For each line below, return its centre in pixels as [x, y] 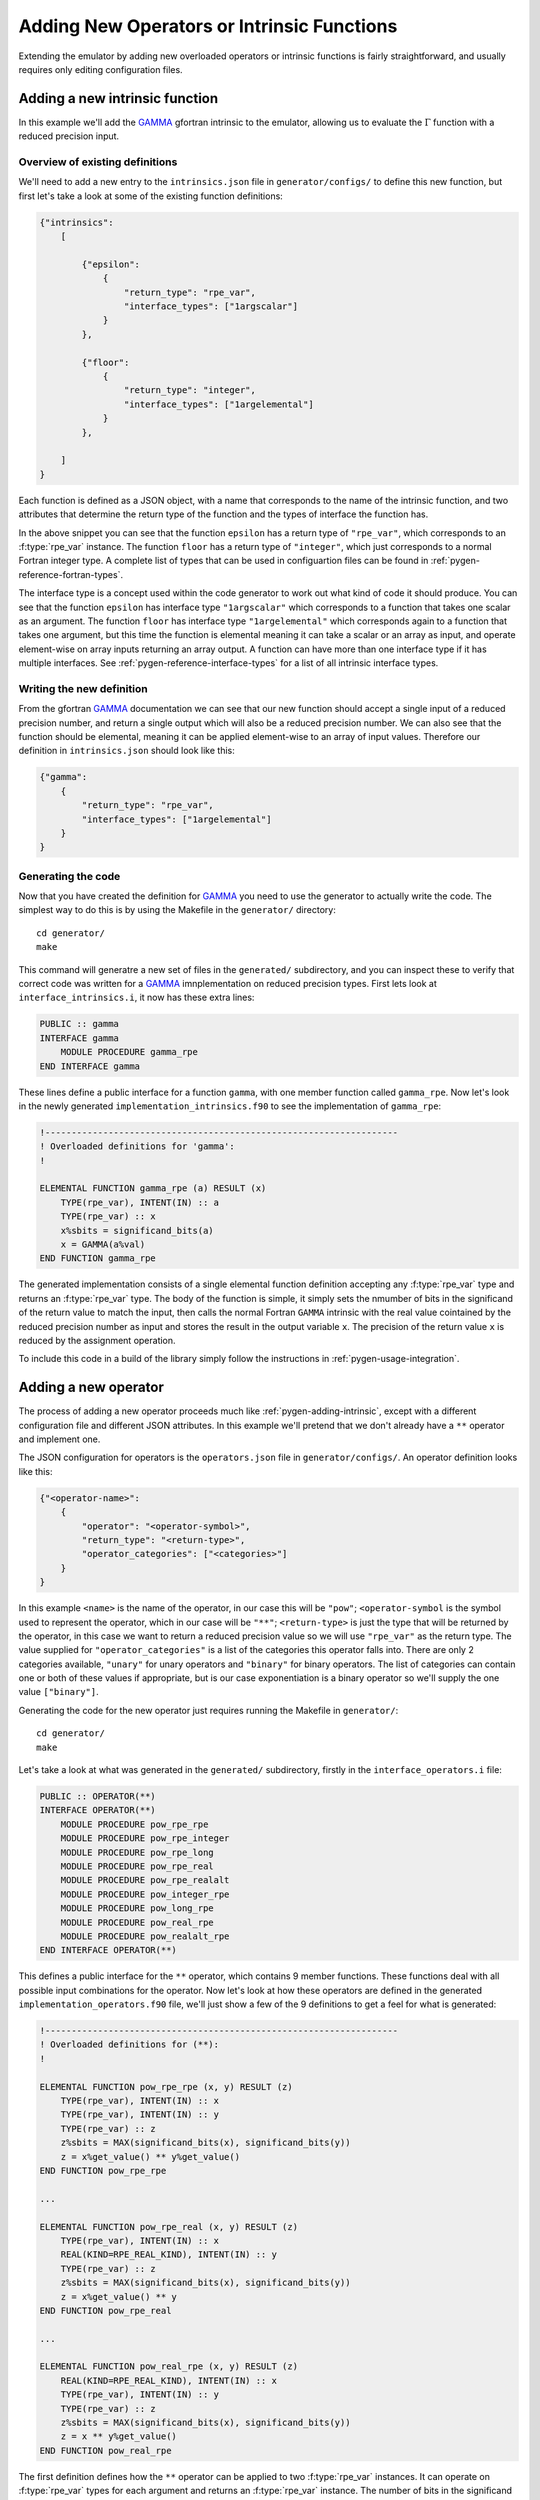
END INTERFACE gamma [89, 1066]
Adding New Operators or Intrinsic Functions [208, 26]
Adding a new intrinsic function [118, 98]
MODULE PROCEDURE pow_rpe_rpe [134, 1824]
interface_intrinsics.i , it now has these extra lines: [136, 997]
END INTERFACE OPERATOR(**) [108, 1950]
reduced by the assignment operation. [97, 1340]
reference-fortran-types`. [71, 574]
